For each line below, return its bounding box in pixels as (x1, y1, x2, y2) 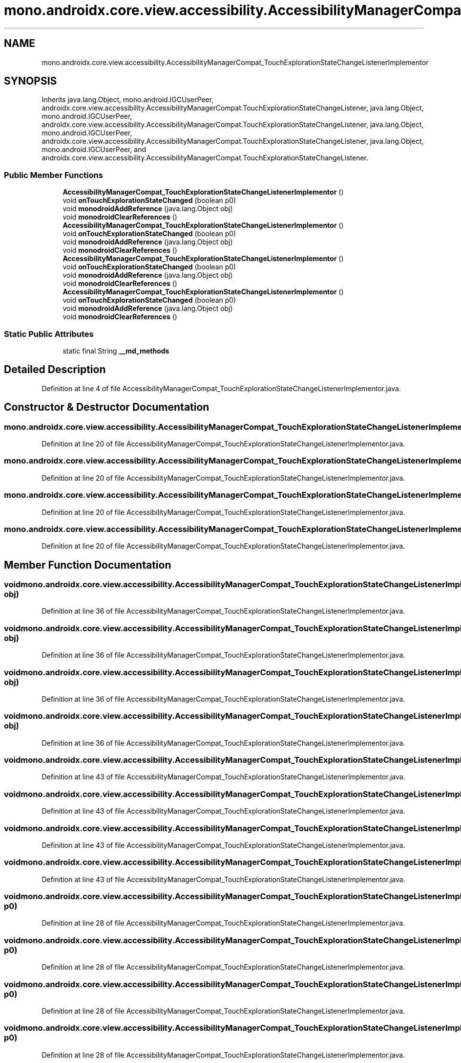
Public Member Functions (4, 170, 103, 180)
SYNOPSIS (4, 75, 57, 88)
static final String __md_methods (63, 346, 169, 355)
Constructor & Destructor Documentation (4, 401, 210, 414)
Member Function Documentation (4, 558, 171, 571)
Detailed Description (4, 363, 106, 376)
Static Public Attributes (4, 329, 94, 339)
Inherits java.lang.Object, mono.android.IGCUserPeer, (42, 95, 214, 104)
